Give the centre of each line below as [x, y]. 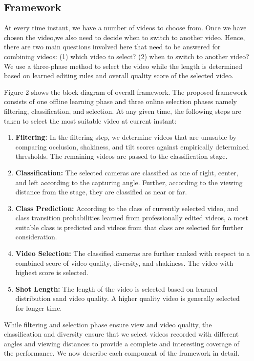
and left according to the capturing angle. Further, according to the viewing [129, 182]
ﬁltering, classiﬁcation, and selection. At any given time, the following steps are [123, 111]
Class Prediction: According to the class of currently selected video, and [127, 208]
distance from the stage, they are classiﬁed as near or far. [101, 192]
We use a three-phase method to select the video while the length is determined [123, 66]
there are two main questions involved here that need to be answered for [112, 47]
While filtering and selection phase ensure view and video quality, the [108, 324]
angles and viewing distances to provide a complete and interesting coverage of [122, 343]
